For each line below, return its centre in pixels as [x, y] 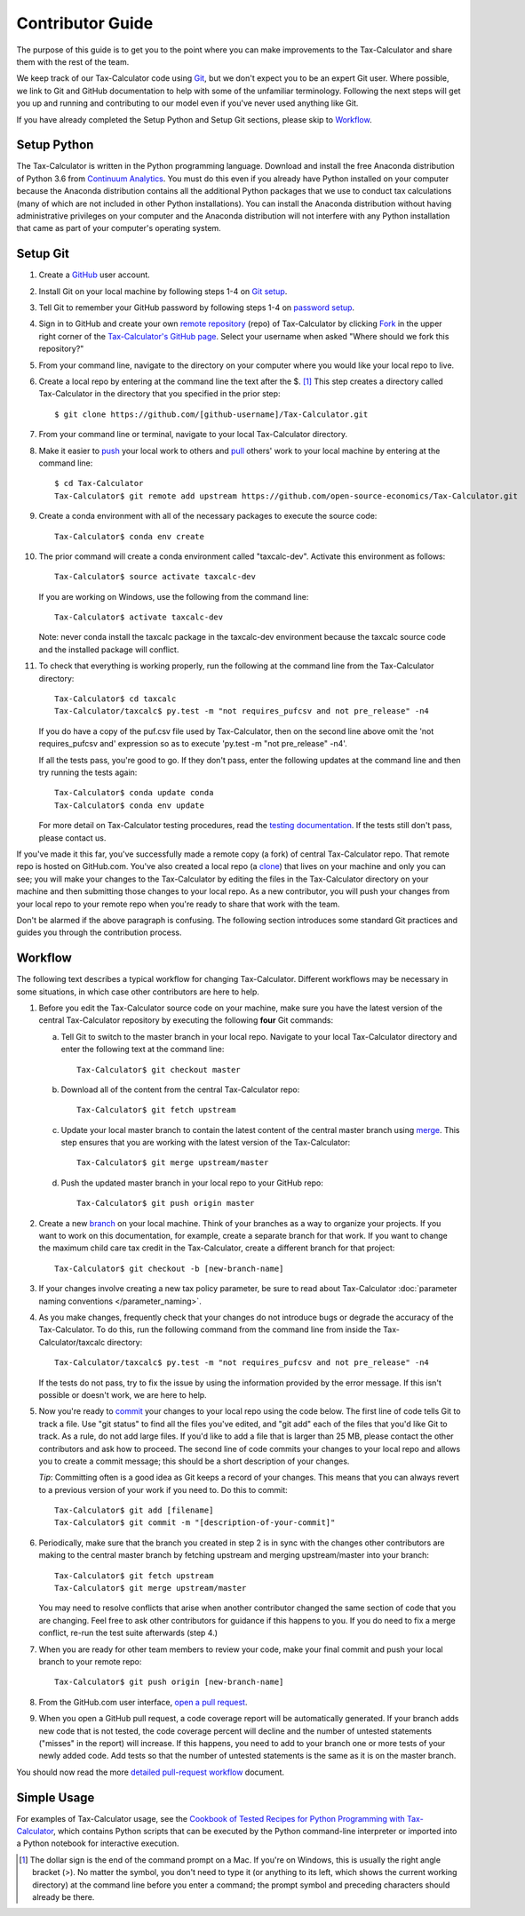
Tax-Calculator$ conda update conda [134, 793]
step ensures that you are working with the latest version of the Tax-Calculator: [206, 1143]
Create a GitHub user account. [94, 275]
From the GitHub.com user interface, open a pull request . [143, 1702]
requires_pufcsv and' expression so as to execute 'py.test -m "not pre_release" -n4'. [193, 744]
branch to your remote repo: [90, 1661]
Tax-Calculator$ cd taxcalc [115, 699]
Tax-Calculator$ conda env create [129, 536]
